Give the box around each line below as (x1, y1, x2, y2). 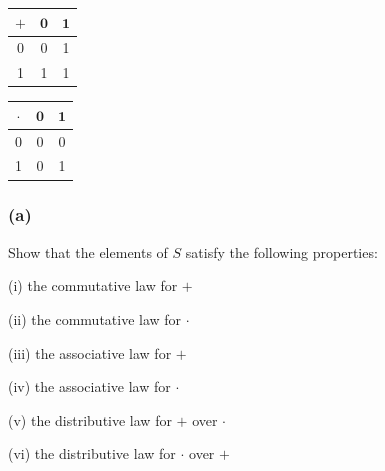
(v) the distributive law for (8, 409, 172, 430)
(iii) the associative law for (8, 342, 172, 363)
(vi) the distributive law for (8, 443, 176, 464)
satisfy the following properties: (185, 241, 378, 262)
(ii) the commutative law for (8, 308, 182, 329)
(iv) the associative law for (8, 376, 171, 397)
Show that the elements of (8, 241, 168, 262)
